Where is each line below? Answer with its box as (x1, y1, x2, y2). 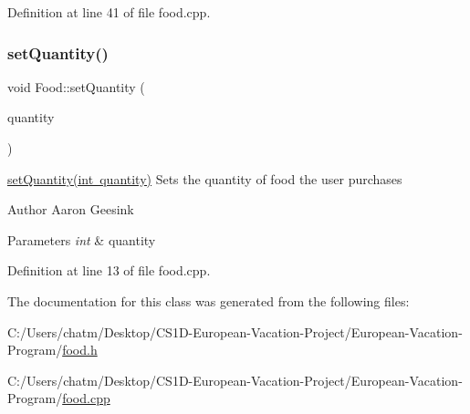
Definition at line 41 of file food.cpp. (7, 3, 211, 21)
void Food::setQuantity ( (7, 77, 145, 96)
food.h (62, 340, 98, 359)
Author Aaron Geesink (7, 200, 134, 219)
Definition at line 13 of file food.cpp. (7, 261, 211, 280)
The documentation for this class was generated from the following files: (7, 291, 410, 310)
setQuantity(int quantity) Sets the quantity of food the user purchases (7, 169, 402, 188)
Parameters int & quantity (7, 230, 156, 249)
